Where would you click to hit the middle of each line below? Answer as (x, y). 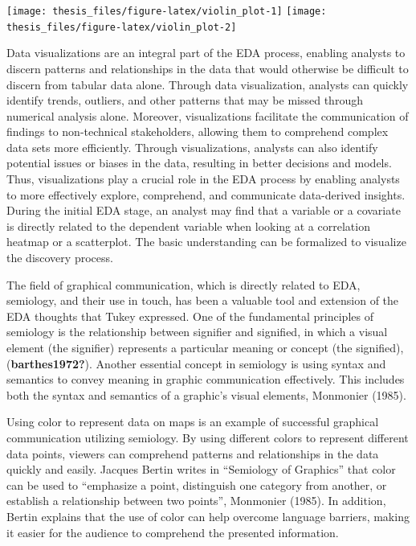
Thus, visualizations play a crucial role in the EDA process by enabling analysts (203, 179)
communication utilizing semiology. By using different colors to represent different (208, 437)
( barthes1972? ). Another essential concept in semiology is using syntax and (196, 363)
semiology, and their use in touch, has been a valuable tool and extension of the (203, 300)
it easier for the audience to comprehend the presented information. (173, 532)
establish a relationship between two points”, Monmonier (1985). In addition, (196, 501)
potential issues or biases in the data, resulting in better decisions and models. (199, 163)
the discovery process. (60, 258)
